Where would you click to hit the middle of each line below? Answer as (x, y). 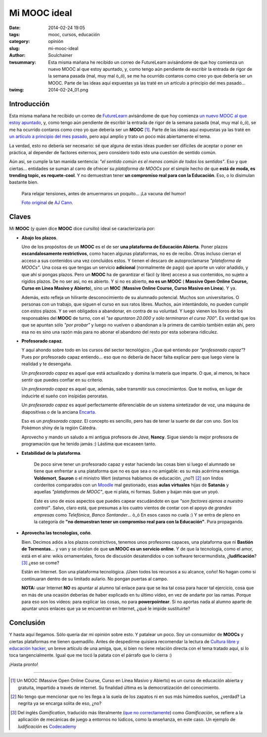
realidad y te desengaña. (47, 364)
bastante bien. (24, 182)
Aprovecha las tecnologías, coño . (57, 533)
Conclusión (27, 623)
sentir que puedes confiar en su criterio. (62, 380)
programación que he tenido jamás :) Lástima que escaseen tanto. (89, 444)
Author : (17, 55)
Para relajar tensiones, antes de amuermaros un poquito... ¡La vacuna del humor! (104, 193)
